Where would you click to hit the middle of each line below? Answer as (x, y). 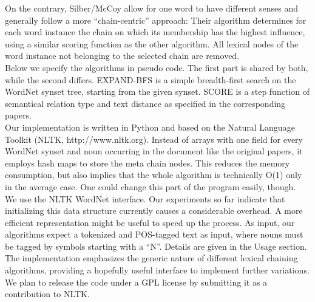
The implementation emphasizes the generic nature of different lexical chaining (151, 258)
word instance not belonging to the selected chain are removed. (122, 56)
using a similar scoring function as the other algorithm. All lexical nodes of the (152, 43)
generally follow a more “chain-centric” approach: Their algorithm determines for (156, 20)
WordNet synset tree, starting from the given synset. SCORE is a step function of (157, 91)
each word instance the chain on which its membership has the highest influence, (155, 32)
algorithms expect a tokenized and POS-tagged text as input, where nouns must (154, 234)
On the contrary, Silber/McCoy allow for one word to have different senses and (152, 8)
